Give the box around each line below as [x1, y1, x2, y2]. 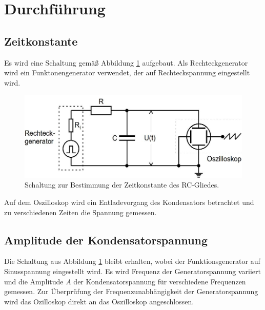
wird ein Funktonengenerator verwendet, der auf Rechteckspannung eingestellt [4, 67, 250, 78]
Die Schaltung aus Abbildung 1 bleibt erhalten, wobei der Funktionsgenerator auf [4, 256, 260, 266]
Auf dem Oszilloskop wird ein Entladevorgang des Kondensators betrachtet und [4, 197, 254, 208]
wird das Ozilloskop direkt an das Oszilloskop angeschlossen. [4, 296, 194, 306]
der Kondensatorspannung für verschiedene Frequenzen [73, 276, 246, 286]
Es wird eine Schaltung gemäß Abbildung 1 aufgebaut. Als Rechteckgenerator [4, 57, 248, 68]
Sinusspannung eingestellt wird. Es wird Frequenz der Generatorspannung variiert [4, 266, 261, 277]
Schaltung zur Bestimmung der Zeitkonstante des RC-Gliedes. [25, 179, 219, 190]
